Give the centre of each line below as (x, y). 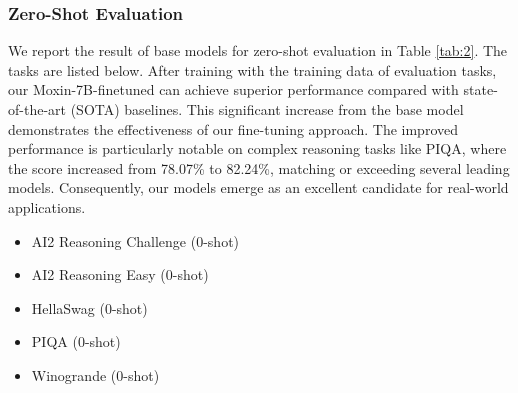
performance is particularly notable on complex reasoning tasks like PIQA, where (257, 148)
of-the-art (37, 109)
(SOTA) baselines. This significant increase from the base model (267, 109)
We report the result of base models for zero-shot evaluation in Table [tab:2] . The (258, 50)
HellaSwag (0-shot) (89, 307)
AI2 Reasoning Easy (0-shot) (120, 274)
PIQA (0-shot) (76, 341)
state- (480, 89)
